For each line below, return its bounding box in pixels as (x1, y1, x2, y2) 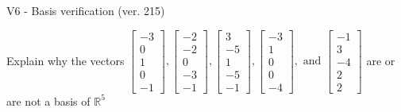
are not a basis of (6, 92, 91, 109)
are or (366, 52, 395, 68)
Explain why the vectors (6, 52, 125, 68)
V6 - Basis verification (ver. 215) (6, 2, 165, 18)
